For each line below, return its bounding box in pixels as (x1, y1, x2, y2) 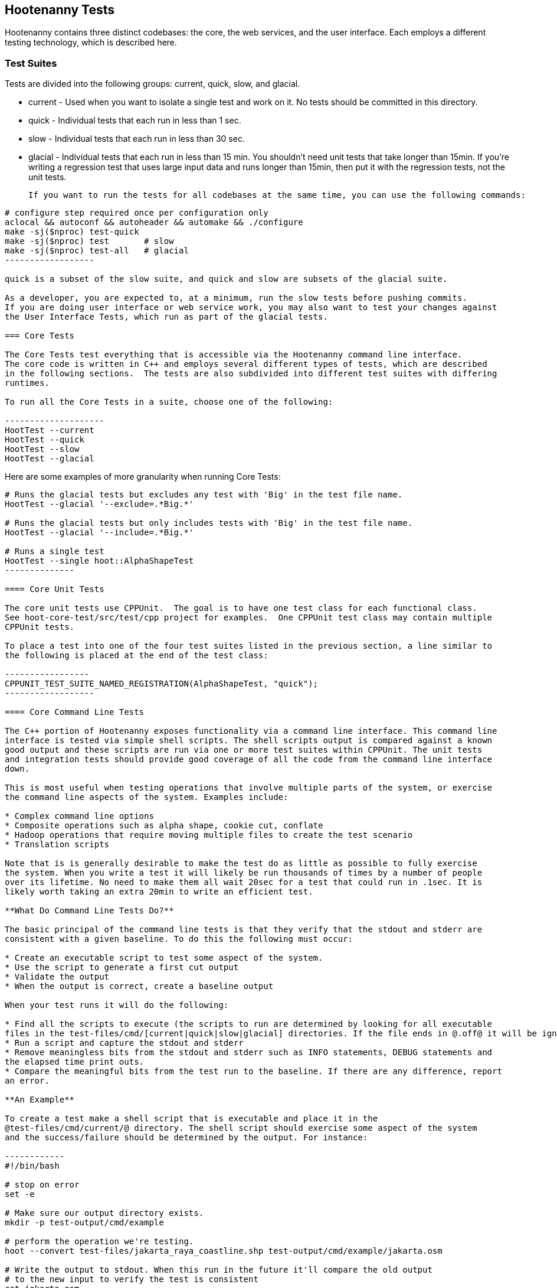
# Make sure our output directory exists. (5, 1208, 204, 1218)
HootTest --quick (5, 435, 84, 445)
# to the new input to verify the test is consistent (5, 1274, 258, 1284)
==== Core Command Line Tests (5, 707, 145, 717)
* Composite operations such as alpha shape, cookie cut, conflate (5, 821, 323, 831)
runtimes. (5, 378, 50, 388)
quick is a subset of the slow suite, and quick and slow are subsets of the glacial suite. (5, 274, 448, 284)
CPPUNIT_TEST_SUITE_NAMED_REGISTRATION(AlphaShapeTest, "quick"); (5, 679, 319, 689)
